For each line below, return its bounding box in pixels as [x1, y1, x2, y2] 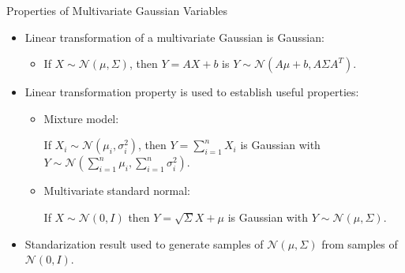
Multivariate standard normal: [43, 182, 190, 199]
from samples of [321, 235, 398, 252]
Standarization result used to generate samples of [24, 235, 264, 252]
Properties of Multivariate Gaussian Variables [6, 2, 228, 18]
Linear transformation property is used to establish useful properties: [24, 84, 359, 100]
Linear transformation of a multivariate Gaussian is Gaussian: [24, 28, 324, 45]
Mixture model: [43, 110, 119, 126]
